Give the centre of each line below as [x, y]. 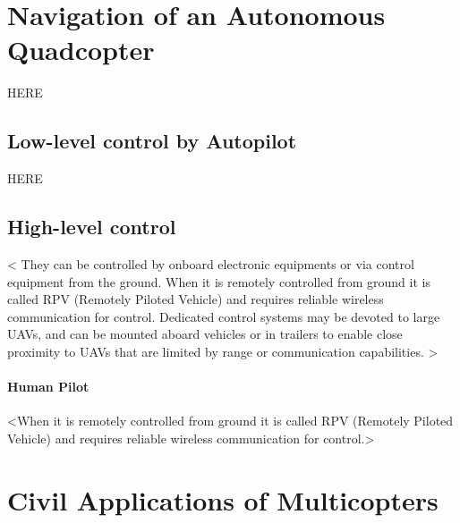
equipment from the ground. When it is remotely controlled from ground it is [219, 281]
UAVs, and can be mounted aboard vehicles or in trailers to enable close [205, 334]
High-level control [92, 227]
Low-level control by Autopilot [152, 141]
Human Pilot [48, 387]
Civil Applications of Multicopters [223, 499]
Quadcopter [81, 50]
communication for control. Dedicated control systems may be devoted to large [224, 316]
